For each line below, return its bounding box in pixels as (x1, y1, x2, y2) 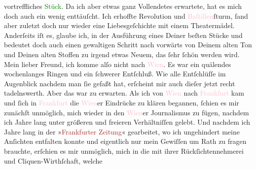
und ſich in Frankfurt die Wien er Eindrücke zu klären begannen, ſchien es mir (4, 97, 239, 107)
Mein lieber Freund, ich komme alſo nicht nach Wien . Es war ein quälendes (4, 59, 231, 69)
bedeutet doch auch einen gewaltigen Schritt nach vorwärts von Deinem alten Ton (4, 39, 252, 50)
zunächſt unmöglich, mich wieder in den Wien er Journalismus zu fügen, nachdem (4, 107, 249, 117)
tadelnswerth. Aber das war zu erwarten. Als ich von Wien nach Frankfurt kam (4, 88, 244, 98)
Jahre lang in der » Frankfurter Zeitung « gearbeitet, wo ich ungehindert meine (4, 126, 240, 136)
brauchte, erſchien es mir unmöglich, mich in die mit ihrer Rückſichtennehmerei (4, 145, 244, 156)
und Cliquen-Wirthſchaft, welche (4, 155, 103, 166)
